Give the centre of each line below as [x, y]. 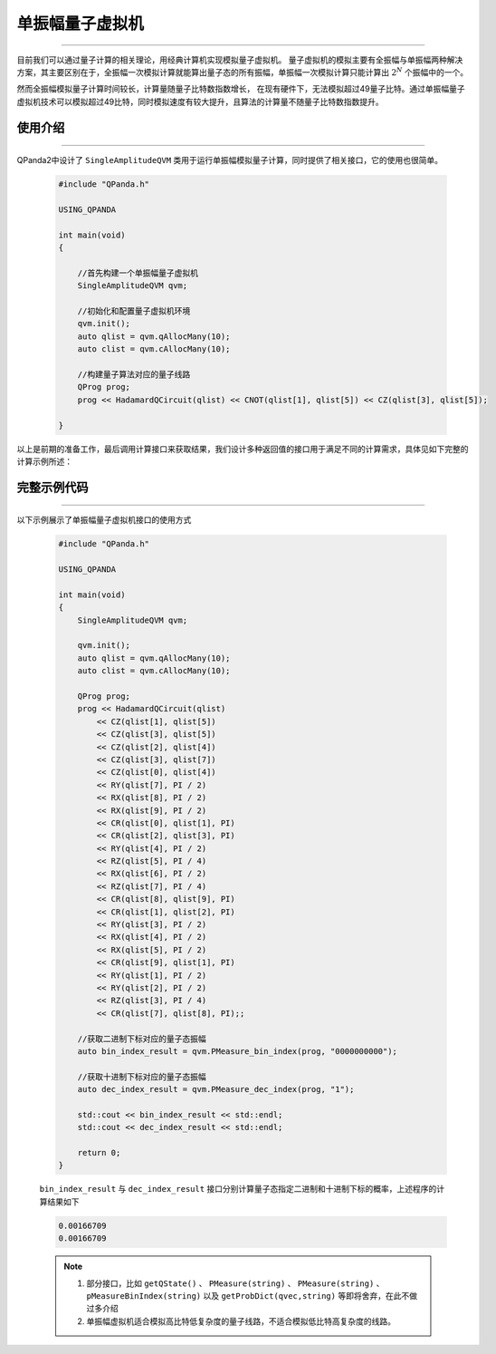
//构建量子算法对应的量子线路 [134, 374]
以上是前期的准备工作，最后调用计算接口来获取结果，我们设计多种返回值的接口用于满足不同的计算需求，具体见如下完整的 [243, 449]
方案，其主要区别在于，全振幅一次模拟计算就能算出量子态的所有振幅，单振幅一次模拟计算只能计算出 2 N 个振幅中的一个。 [243, 72]
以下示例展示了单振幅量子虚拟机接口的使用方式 [104, 520]
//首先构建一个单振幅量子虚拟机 [138, 273]
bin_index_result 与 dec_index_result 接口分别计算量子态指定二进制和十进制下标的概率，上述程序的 [238, 1189]
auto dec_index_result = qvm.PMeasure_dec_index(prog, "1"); [216, 1089]
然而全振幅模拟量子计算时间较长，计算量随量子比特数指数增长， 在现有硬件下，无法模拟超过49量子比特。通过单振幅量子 [241, 89]
